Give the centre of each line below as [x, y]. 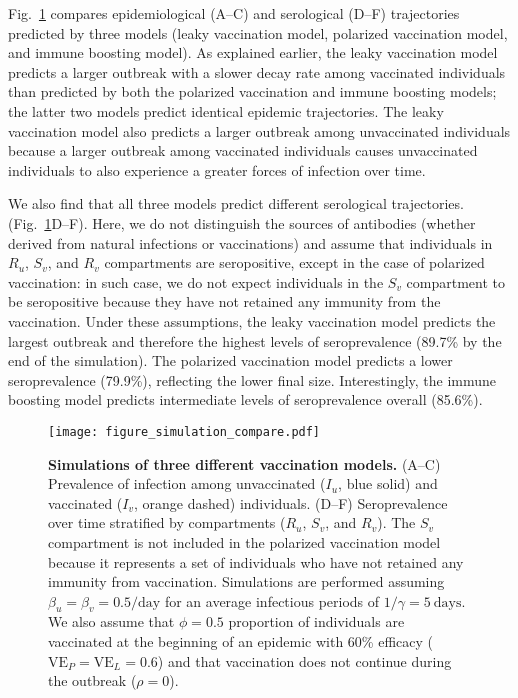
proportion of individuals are [316, 621]
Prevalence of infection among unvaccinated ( [187, 483]
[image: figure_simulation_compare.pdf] [184, 431]
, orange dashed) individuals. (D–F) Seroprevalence [291, 502]
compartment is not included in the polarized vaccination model [244, 541]
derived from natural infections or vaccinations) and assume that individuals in [250, 242]
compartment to [456, 281]
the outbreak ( [92, 680]
